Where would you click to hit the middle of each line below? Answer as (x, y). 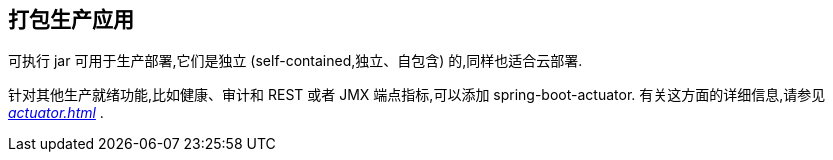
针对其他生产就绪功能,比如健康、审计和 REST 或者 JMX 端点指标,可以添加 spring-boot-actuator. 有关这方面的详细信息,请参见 (417, 95)
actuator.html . (56, 113)
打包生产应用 (71, 19)
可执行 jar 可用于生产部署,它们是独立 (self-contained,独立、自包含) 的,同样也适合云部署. (295, 61)
